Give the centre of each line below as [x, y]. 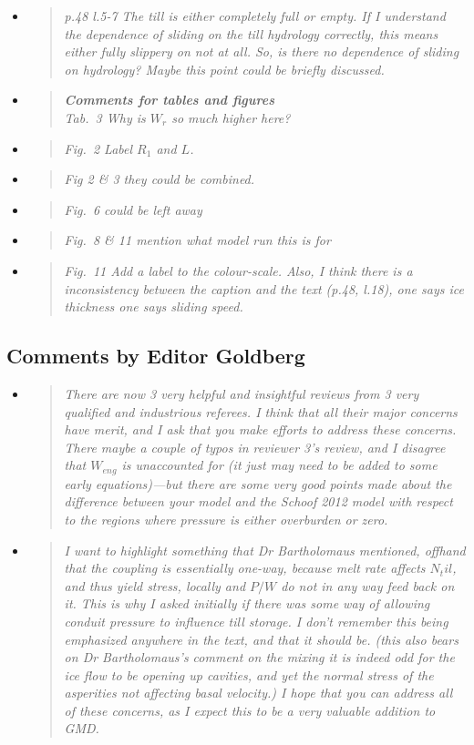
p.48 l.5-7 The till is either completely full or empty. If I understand [255, 15]
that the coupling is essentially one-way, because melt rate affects [245, 568]
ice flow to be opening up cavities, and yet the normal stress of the [249, 674]
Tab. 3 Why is [105, 117]
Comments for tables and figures [169, 100]
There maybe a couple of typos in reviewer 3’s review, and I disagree [255, 447]
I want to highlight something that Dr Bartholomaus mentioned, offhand [265, 550]
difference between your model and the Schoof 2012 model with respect [258, 501]
